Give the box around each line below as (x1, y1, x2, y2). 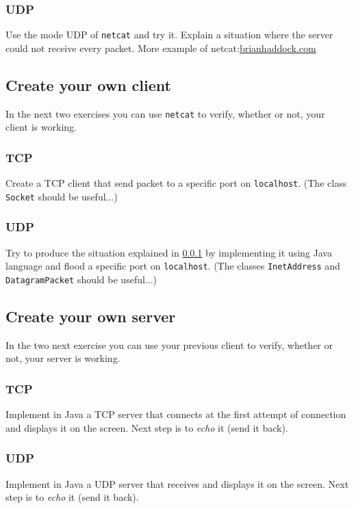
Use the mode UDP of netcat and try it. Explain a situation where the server (5, 27, 333, 42)
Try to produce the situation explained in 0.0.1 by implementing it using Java (5, 245, 332, 259)
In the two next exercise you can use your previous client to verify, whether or (5, 337, 333, 352)
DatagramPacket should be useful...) (5, 272, 157, 286)
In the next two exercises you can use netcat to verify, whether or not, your (5, 106, 325, 120)
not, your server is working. (5, 351, 121, 365)
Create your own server (5, 305, 176, 326)
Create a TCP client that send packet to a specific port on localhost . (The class (5, 176, 347, 190)
